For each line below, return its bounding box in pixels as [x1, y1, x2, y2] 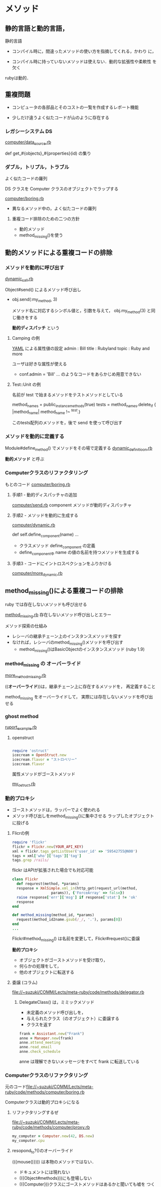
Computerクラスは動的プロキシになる [5, 1099, 80, 1105]
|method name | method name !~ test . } [12, 408, 81, 416]
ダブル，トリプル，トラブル [5, 163, 69, 170]
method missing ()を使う [19, 232, 64, 239]
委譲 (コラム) [12, 979, 38, 985]
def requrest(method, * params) [16, 882, 80, 886]
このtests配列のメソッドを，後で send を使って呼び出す [12, 420, 123, 426]
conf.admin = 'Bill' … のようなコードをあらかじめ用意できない [19, 371, 141, 377]
